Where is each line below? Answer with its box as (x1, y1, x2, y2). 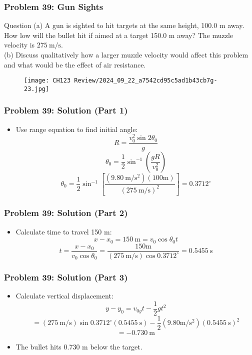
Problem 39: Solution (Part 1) (4, 104, 128, 116)
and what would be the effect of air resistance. (4, 59, 146, 69)
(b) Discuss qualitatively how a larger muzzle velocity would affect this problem (4, 49, 248, 59)
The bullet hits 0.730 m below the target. (15, 341, 142, 351)
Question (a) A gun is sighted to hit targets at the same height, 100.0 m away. (4, 20, 244, 30)
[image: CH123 (24, 77, 71, 84)
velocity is (4, 39, 35, 50)
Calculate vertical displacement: (15, 290, 113, 300)
